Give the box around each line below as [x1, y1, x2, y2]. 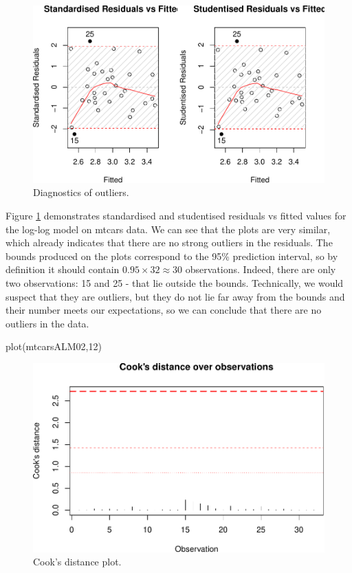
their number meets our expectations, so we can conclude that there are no [5, 303, 322, 317]
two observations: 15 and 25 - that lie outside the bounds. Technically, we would [5, 275, 344, 290]
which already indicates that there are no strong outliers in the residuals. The [5, 235, 333, 250]
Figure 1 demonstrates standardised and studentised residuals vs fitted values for [5, 208, 346, 222]
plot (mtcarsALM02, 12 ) [5, 339, 102, 354]
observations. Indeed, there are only [185, 262, 336, 277]
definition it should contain [5, 262, 120, 277]
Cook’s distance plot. [33, 554, 122, 569]
